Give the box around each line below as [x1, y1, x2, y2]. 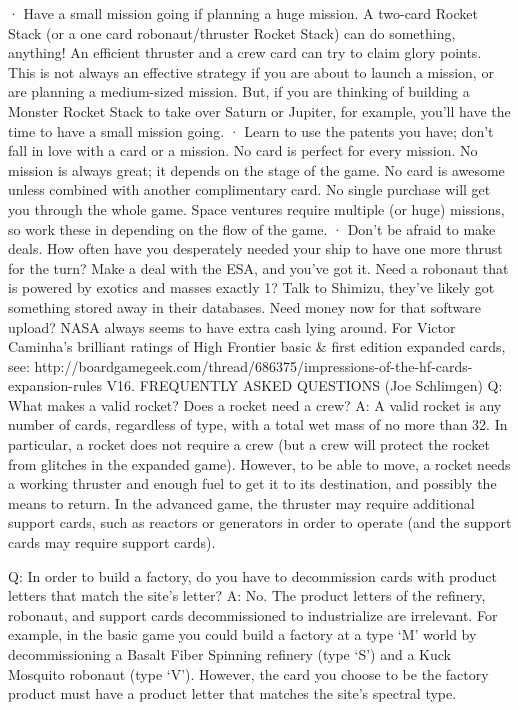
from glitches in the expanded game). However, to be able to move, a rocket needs [8, 453, 511, 474]
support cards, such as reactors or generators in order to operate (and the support [8, 512, 512, 533]
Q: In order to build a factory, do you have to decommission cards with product [8, 565, 497, 586]
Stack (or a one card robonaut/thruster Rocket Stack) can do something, [8, 22, 456, 43]
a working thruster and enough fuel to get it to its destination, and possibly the [8, 473, 497, 494]
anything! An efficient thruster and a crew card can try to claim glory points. [8, 42, 482, 63]
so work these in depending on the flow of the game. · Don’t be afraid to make [8, 218, 496, 239]
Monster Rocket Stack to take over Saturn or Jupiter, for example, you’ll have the [8, 100, 511, 121]
